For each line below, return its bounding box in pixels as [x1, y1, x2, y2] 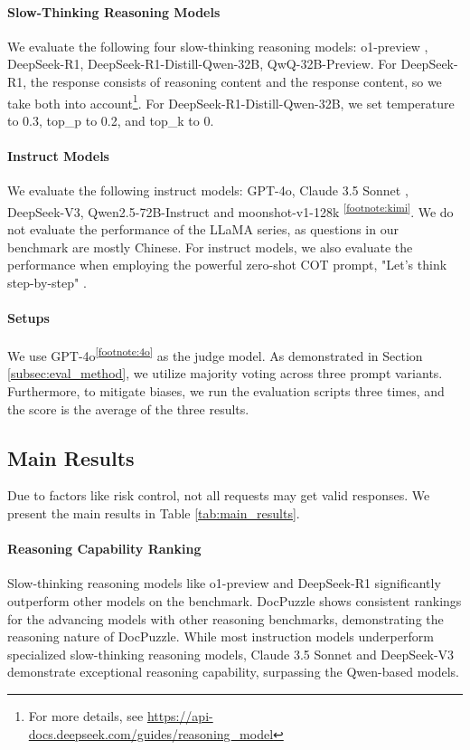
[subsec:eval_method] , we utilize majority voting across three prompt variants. [7, 364, 443, 383]
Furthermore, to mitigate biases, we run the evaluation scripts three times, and [7, 382, 445, 401]
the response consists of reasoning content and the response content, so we [30, 71, 442, 90]
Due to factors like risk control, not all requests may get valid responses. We [7, 486, 430, 505]
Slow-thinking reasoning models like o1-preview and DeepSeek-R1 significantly [7, 574, 441, 593]
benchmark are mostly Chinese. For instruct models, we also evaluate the [7, 237, 413, 256]
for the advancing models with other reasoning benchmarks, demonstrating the [7, 609, 444, 628]
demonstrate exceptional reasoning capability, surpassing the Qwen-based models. [7, 662, 459, 681]
